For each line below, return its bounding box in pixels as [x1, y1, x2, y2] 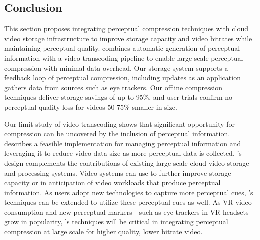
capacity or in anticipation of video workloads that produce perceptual [4, 177, 221, 188]
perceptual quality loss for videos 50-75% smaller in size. [4, 101, 177, 112]
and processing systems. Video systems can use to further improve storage [4, 167, 231, 178]
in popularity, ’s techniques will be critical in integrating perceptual [21, 216, 228, 227]
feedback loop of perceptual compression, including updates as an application [4, 72, 241, 83]
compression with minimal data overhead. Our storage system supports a [4, 62, 228, 73]
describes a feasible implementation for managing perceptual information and [4, 138, 241, 148]
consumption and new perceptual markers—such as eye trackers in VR [4, 206, 221, 217]
